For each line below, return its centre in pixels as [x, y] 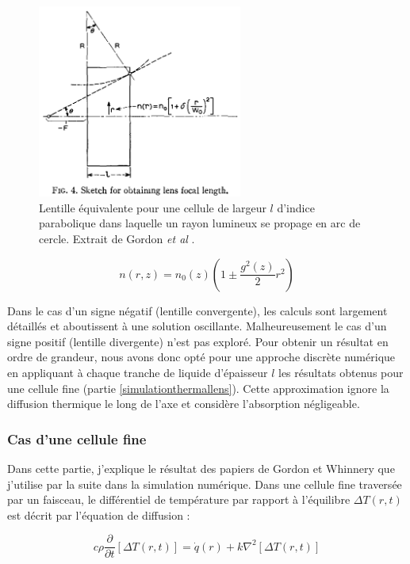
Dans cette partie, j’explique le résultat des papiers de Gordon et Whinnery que [201, 468]
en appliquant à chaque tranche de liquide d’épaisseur [138, 372]
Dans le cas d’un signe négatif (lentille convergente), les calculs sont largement [197, 310]
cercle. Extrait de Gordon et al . [117, 238]
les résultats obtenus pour [341, 372]
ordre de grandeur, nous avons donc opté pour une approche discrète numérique [201, 357]
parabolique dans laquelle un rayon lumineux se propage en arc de [200, 223]
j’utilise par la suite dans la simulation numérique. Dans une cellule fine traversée [205, 484]
